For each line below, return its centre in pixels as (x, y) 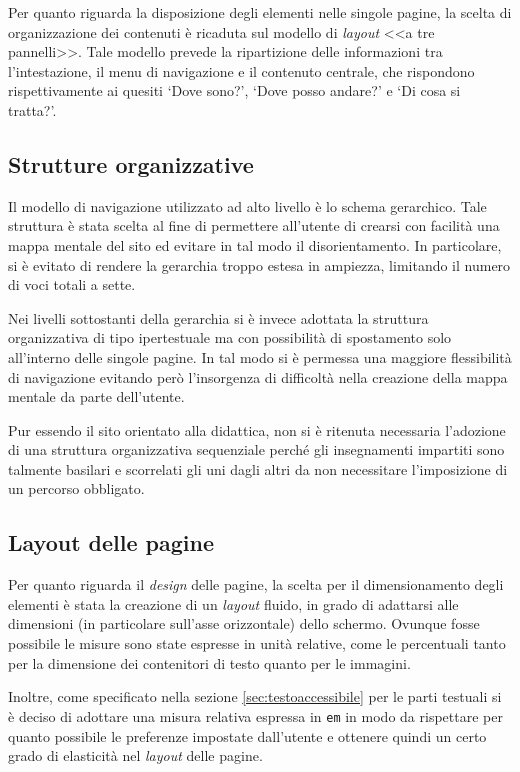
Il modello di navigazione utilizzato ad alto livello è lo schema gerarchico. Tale (247, 205)
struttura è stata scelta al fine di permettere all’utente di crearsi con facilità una (254, 225)
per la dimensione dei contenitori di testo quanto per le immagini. (209, 662)
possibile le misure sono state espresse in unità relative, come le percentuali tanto (257, 643)
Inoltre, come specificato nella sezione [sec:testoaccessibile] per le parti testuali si (255, 696)
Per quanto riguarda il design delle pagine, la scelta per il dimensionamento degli (256, 584)
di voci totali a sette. (72, 284)
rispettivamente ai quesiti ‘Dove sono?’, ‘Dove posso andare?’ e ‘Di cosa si (234, 90)
